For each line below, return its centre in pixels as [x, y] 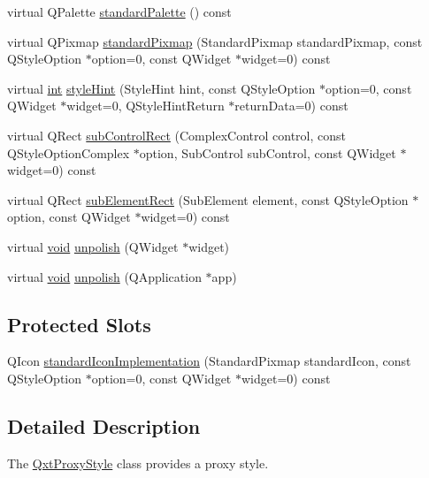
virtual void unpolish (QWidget [93, 246]
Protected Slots [79, 324]
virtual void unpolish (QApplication [104, 276]
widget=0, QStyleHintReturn [146, 106]
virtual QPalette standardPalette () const [119, 11]
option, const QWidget [69, 217]
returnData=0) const [291, 106]
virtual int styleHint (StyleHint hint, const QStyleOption [161, 88]
